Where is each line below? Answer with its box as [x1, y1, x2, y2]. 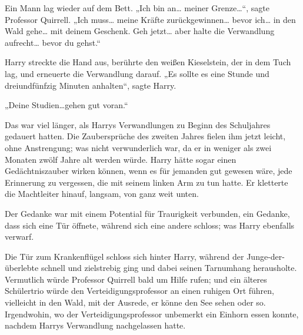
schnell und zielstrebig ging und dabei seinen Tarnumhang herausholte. [41, 262, 297, 274]
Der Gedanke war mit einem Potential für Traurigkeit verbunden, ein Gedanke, [5, 207, 290, 219]
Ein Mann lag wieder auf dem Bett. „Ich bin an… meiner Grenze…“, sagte [5, 2, 269, 14]
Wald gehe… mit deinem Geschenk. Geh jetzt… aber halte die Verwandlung [5, 25, 275, 37]
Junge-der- [247, 250, 285, 262]
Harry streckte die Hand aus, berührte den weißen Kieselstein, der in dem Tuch [5, 56, 291, 68]
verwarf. [5, 230, 34, 243]
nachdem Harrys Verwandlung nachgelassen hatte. [5, 319, 186, 331]
